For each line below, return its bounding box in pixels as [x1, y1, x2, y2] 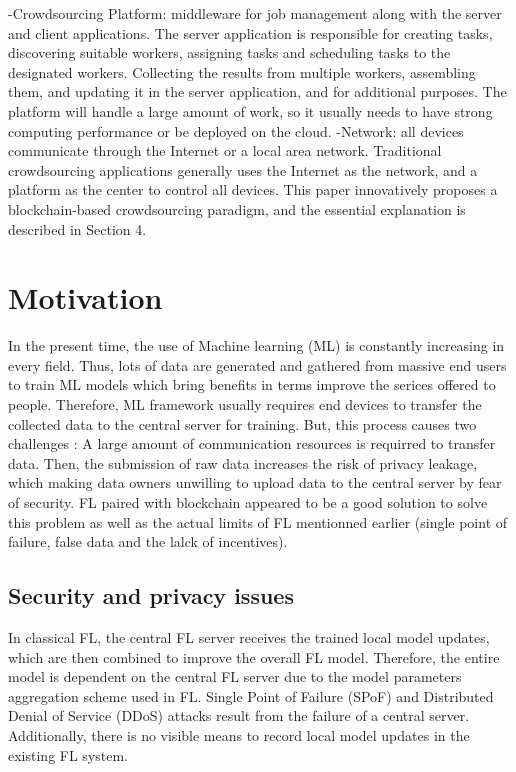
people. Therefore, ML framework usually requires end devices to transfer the [8, 394, 482, 415]
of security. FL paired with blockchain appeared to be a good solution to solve [8, 492, 488, 512]
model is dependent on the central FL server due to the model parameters [8, 666, 462, 687]
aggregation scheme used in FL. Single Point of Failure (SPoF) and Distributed [8, 685, 494, 706]
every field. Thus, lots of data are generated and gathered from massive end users [8, 354, 507, 375]
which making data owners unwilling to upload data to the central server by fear [8, 472, 502, 493]
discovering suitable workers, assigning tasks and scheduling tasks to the [8, 42, 451, 63]
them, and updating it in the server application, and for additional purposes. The [8, 81, 507, 102]
